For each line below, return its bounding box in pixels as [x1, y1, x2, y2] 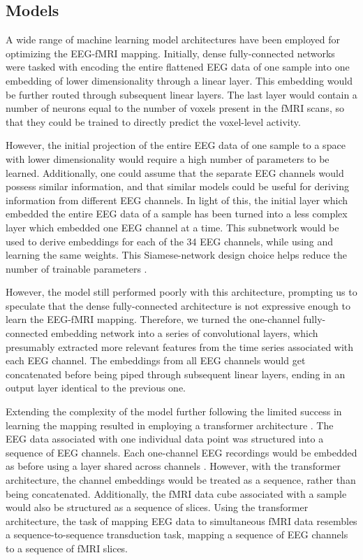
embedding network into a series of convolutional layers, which [51, 326, 318, 340]
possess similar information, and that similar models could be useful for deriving [6, 179, 350, 194]
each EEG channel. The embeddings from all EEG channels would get [6, 353, 306, 368]
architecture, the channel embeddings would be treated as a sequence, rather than [6, 473, 356, 487]
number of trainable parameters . [6, 261, 147, 275]
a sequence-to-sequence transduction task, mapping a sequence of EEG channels [6, 527, 348, 542]
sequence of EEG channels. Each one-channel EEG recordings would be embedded [6, 445, 357, 459]
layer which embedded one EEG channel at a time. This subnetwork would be [6, 220, 339, 234]
